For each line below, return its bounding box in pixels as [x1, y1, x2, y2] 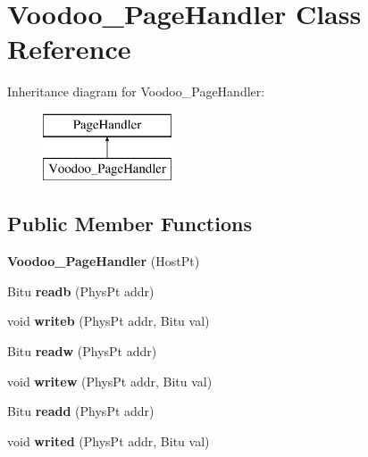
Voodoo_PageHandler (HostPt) [7, 252, 200, 270]
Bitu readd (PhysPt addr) [7, 402, 155, 420]
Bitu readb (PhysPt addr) [7, 281, 155, 300]
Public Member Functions [7, 210, 252, 237]
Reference [7, 30, 131, 67]
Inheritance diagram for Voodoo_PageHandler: [7, 82, 265, 101]
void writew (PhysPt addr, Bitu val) [7, 371, 213, 390]
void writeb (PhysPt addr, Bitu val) [7, 312, 210, 330]
